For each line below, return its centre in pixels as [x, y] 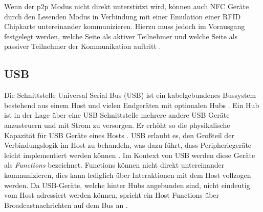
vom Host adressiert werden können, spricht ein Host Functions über [112, 195]
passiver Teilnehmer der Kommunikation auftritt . [83, 46]
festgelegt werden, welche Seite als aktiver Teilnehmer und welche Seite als [121, 36]
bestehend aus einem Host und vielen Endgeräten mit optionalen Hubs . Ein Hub [132, 105]
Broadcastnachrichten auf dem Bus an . [66, 205]
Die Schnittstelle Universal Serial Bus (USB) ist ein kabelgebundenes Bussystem [130, 95]
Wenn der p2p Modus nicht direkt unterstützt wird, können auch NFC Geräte [127, 6]
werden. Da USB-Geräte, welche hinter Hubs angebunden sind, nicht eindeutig [127, 185]
